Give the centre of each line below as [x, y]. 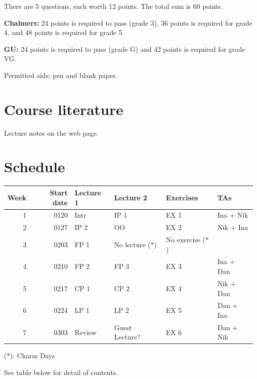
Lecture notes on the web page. [51, 133]
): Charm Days [33, 356]
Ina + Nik [233, 215]
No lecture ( [132, 244]
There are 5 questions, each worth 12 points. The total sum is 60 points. [113, 6]
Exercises [182, 197]
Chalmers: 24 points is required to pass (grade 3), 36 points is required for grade [128, 22]
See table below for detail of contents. [61, 372]
